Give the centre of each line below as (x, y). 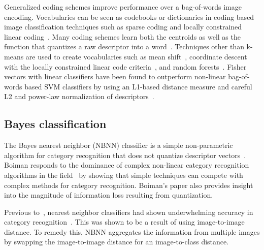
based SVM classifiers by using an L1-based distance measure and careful (138, 86)
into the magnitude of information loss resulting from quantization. (109, 195)
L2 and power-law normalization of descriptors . (79, 96)
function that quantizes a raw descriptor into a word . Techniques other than (124, 46)
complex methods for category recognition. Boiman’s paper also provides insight (129, 185)
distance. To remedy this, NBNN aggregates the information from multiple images (132, 231)
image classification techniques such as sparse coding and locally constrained (123, 27)
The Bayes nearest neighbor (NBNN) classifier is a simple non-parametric (119, 145)
